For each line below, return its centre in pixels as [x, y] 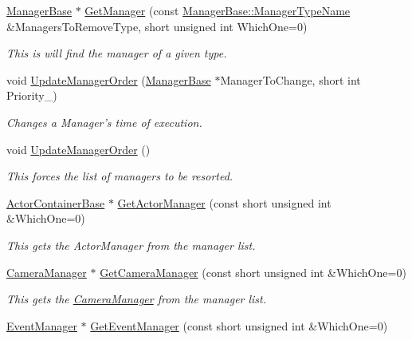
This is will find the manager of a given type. [117, 53]
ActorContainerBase [56, 202]
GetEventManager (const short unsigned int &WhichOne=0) [239, 325]
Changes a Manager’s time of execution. [104, 122]
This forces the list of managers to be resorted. [120, 176]
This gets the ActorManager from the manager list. [131, 245]
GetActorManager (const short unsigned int [224, 202]
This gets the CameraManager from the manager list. [137, 299]
